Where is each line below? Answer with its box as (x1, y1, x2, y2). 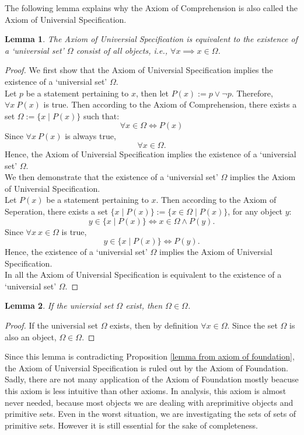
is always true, (65, 130, 116, 142)
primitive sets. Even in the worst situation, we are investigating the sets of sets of (5, 408, 296, 420)
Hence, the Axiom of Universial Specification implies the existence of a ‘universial (5, 147, 296, 160)
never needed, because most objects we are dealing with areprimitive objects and (5, 396, 293, 408)
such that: (83, 109, 120, 122)
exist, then (125, 299, 163, 312)
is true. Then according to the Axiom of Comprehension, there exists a (43, 98, 297, 111)
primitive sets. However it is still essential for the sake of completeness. (5, 419, 258, 431)
